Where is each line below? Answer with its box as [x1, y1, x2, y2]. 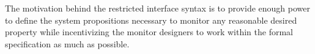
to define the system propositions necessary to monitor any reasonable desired [5, 13, 297, 26]
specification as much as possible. [5, 37, 130, 50]
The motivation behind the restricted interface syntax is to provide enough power [5, 2, 310, 14]
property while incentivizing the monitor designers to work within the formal [5, 25, 293, 38]
